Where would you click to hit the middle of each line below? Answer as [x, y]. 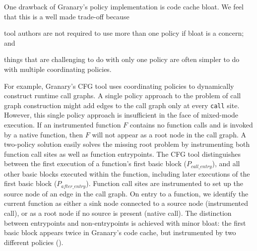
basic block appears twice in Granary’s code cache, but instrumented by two [120, 232]
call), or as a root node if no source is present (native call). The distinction [118, 213]
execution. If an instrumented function [63, 125]
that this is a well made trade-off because [67, 16]
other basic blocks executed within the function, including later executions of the [127, 173]
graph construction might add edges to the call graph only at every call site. [122, 105]
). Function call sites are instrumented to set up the [164, 183]
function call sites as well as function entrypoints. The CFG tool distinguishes [122, 154]
